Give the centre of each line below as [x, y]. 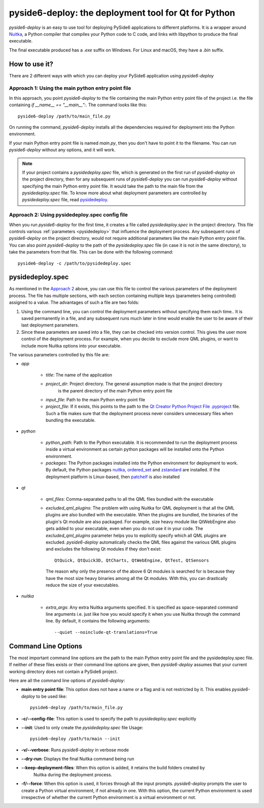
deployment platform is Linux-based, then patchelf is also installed [113, 477]
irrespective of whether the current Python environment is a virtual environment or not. [109, 797]
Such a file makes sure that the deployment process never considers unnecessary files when [139, 413]
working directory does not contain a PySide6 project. [64, 671]
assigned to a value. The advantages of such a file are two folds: [74, 302]
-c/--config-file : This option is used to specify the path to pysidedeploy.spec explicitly [109, 718]
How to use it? [31, 64]
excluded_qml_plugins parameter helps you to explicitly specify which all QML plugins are [136, 535]
